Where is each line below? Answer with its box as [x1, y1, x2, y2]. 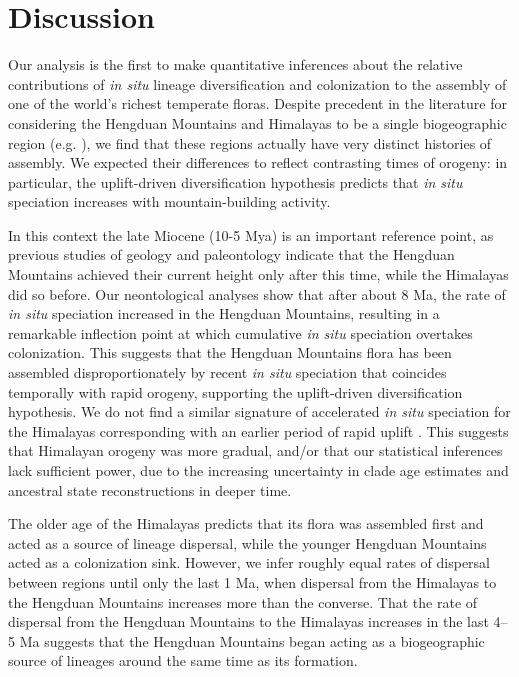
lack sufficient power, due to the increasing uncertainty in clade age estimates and [8, 460, 509, 480]
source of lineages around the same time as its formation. [8, 650, 358, 671]
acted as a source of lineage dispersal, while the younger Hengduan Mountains [8, 532, 487, 553]
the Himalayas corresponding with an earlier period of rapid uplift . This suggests [8, 420, 509, 441]
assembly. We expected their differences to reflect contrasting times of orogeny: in [8, 152, 508, 173]
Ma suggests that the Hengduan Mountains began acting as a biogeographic [19, 630, 485, 651]
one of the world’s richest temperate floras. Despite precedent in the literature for [8, 93, 507, 114]
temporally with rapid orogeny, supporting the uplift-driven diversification [8, 381, 463, 402]
